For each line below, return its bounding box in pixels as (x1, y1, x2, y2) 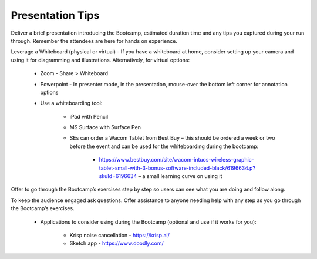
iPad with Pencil (69, 113, 109, 120)
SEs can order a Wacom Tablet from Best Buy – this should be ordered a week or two (69, 134, 275, 142)
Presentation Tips (11, 9, 100, 22)
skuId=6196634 (99, 173, 137, 180)
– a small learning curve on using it (138, 173, 222, 180)
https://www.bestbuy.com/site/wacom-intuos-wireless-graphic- (99, 156, 255, 163)
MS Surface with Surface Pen (69, 124, 141, 131)
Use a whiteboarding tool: (40, 100, 103, 107)
